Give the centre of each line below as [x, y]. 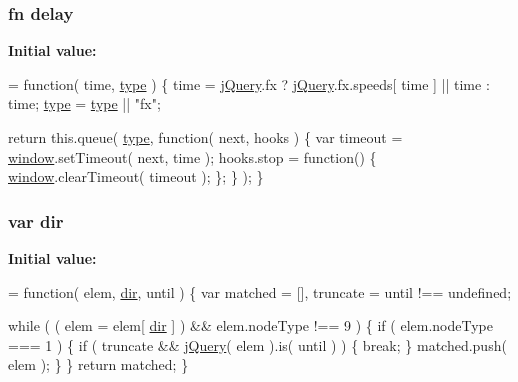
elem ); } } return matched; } [98, 364]
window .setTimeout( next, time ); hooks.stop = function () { [192, 156]
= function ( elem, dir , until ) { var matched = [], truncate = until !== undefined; [260, 291]
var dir [36, 220]
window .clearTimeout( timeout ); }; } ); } [136, 176]
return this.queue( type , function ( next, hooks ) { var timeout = [205, 137]
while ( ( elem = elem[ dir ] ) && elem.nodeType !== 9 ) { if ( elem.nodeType [250, 325]
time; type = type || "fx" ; [84, 103]
